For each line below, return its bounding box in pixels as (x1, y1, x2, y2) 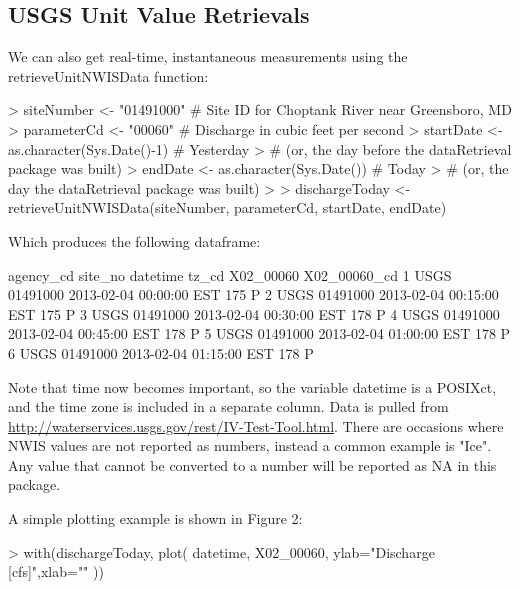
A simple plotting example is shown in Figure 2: (8, 508, 303, 529)
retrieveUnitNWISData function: (8, 65, 209, 86)
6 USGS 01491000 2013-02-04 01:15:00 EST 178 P (8, 342, 314, 363)
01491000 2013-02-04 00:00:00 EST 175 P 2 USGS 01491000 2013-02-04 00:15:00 (8, 284, 499, 305)
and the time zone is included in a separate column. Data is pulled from (8, 396, 449, 417)
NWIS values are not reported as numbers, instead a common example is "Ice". (8, 435, 492, 456)
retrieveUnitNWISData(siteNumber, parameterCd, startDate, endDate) (8, 197, 447, 218)
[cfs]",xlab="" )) (8, 561, 104, 582)
